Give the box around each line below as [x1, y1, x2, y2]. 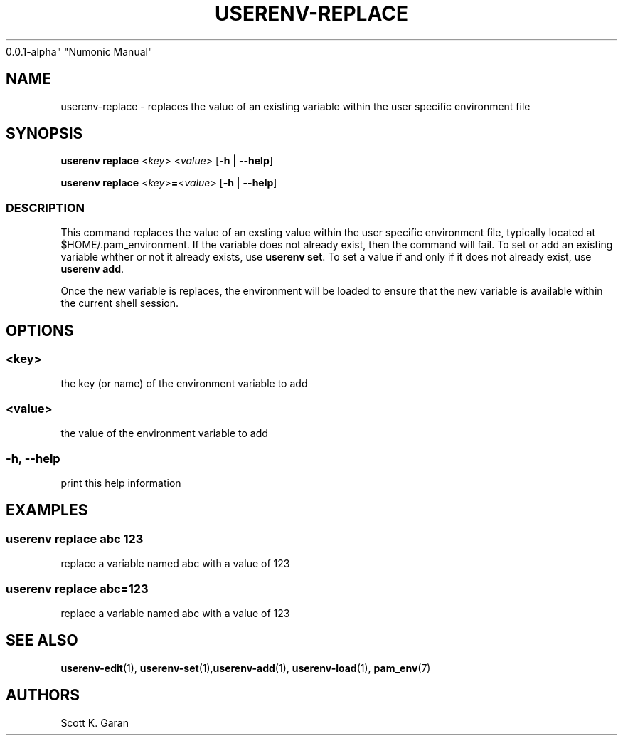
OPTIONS [6, 321, 74, 340]
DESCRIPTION [6, 200, 85, 215]
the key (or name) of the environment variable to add [60, 377, 308, 390]
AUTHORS [6, 686, 80, 705]
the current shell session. [60, 297, 179, 310]
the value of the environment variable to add [60, 427, 268, 440]
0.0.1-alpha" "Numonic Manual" [6, 45, 153, 58]
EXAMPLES [6, 501, 88, 520]
